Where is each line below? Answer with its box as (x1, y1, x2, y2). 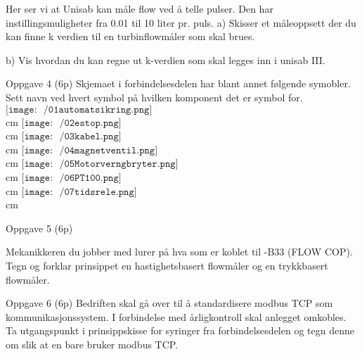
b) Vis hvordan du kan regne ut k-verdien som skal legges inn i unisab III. (6, 52, 325, 67)
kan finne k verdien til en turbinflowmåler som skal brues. (6, 29, 255, 44)
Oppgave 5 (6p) (6, 220, 73, 235)
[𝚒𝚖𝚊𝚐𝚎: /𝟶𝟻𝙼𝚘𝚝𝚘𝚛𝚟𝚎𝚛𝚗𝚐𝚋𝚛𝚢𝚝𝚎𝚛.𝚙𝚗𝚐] (21, 159, 179, 170)
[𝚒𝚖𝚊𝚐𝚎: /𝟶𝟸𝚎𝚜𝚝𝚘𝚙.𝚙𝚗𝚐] (21, 118, 122, 128)
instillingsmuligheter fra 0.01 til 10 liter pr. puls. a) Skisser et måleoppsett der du (6, 15, 356, 30)
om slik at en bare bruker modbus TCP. (6, 336, 179, 351)
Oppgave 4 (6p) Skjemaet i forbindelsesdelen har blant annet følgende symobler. (6, 76, 351, 91)
